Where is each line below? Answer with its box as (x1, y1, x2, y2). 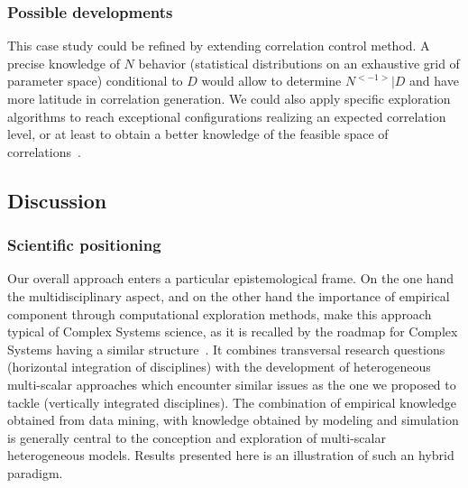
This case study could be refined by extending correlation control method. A (7, 36, 430, 55)
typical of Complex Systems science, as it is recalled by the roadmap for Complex (7, 322, 458, 341)
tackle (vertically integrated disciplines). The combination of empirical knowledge (7, 392, 457, 411)
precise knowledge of (7, 53, 120, 72)
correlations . (7, 142, 81, 161)
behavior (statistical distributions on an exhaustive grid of (138, 53, 460, 72)
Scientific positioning (7, 234, 161, 256)
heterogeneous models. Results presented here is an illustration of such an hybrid (7, 446, 454, 465)
